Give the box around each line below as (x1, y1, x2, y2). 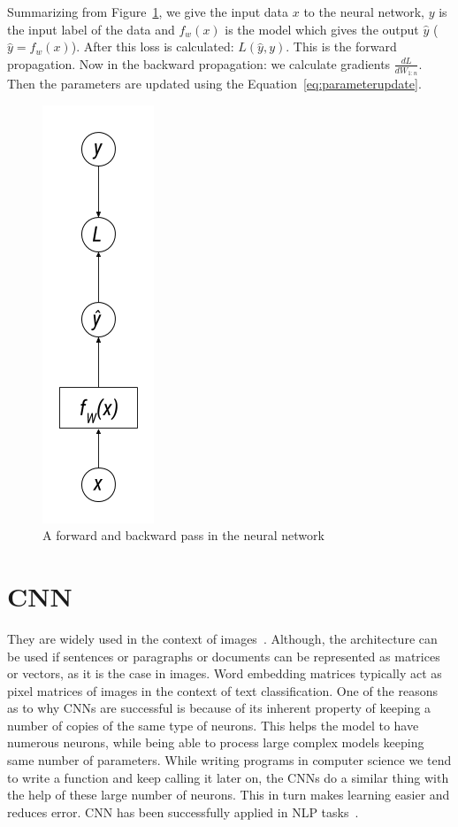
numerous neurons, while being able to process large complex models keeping (7, 733, 424, 752)
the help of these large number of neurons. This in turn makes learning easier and (7, 785, 450, 804)
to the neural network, (303, 3, 424, 20)
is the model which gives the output (225, 19, 419, 38)
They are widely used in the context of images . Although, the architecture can (7, 629, 438, 647)
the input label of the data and (7, 19, 175, 38)
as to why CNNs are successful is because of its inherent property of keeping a (7, 699, 431, 717)
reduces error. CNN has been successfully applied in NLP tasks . (7, 802, 359, 821)
